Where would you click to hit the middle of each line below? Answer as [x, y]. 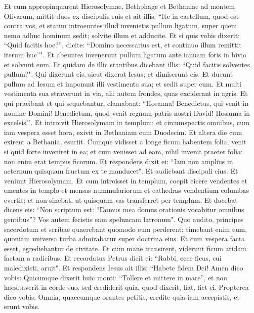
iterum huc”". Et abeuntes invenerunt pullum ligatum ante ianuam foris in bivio [125, 54]
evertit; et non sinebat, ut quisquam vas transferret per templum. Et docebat [121, 200]
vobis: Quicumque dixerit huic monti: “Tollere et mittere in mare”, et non [116, 277]
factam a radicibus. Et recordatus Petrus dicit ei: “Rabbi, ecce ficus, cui [113, 258]
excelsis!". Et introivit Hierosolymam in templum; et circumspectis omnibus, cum [127, 122]
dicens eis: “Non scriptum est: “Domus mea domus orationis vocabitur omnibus [124, 209]
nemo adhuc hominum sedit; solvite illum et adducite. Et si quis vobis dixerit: [122, 35]
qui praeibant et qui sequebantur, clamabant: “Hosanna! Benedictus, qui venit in [126, 103]
